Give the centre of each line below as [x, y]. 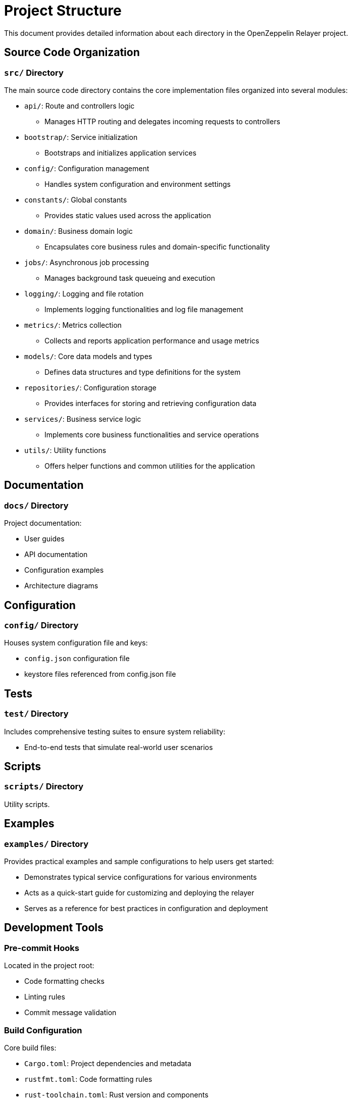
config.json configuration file [77, 659]
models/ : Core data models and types [88, 356]
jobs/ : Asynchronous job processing [87, 262]
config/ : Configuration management [87, 168]
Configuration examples [64, 570]
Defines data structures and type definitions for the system [143, 372]
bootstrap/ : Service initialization [81, 137]
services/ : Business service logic [83, 419]
